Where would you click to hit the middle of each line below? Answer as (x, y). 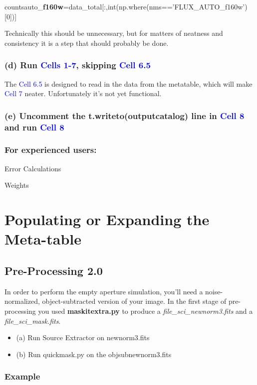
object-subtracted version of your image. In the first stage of (134, 301)
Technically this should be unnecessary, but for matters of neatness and (114, 33)
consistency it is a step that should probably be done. (87, 43)
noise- (214, 291)
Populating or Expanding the (107, 219)
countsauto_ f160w (34, 6)
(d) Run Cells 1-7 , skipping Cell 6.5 (78, 65)
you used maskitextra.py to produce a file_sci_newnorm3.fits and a (145, 311)
